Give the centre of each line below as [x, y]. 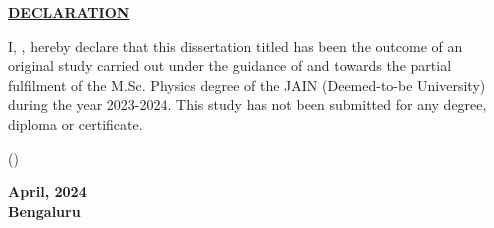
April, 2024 [47, 191]
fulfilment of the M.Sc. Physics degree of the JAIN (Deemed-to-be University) [247, 84]
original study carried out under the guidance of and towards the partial [230, 65]
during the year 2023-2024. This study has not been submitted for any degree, [247, 104]
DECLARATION [69, 12]
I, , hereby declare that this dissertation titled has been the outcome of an [235, 45]
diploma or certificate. [75, 123]
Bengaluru [44, 210]
